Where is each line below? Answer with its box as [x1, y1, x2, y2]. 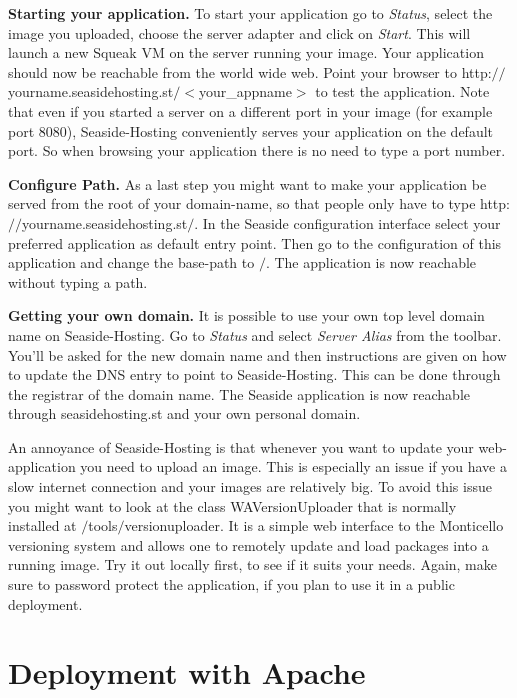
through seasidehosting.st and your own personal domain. [8, 403, 361, 424]
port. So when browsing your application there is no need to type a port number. [8, 140, 506, 161]
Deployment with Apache [8, 652, 366, 693]
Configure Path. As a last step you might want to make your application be [8, 173, 487, 194]
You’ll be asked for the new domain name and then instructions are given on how [8, 344, 507, 365]
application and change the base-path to [8, 252, 255, 273]
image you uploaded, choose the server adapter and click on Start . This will [8, 22, 471, 43]
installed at [8, 515, 77, 536]
